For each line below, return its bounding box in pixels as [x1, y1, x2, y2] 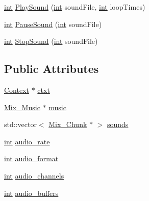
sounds [107, 119, 129, 130]
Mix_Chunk [48, 119, 87, 130]
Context [4, 84, 29, 95]
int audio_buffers [4, 187, 59, 198]
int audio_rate [4, 136, 50, 146]
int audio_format [4, 153, 59, 164]
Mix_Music [4, 102, 40, 112]
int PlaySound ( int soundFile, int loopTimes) [4, 2, 145, 12]
